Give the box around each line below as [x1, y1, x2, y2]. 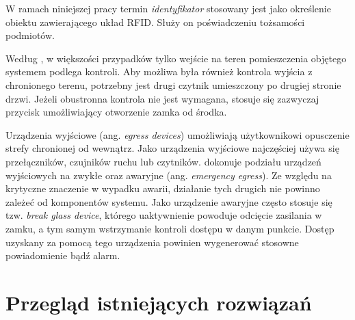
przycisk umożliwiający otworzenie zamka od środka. [5, 105, 227, 119]
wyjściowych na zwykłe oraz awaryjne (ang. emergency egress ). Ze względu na [5, 168, 332, 182]
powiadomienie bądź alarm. [5, 248, 120, 263]
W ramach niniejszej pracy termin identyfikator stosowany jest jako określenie [5, 1, 331, 15]
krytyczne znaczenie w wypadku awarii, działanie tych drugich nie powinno [5, 181, 320, 196]
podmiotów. [5, 28, 55, 42]
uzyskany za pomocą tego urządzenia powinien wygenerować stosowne [5, 235, 299, 249]
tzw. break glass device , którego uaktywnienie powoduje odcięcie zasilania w [5, 208, 322, 222]
